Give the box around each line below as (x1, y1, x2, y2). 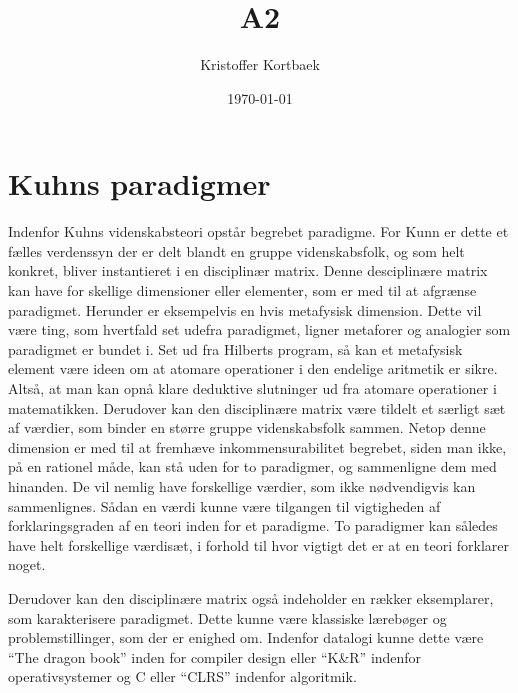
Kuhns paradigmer (8, 163, 271, 204)
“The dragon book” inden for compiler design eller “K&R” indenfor (8, 646, 422, 667)
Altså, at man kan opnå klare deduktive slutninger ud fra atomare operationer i (8, 378, 497, 398)
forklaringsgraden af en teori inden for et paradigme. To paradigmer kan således (8, 515, 498, 536)
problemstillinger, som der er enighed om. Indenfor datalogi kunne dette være (8, 627, 484, 648)
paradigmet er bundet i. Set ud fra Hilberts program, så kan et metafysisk (8, 338, 463, 359)
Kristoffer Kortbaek (200, 54, 320, 75)
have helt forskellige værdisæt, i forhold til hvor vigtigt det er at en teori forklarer (8, 534, 510, 555)
